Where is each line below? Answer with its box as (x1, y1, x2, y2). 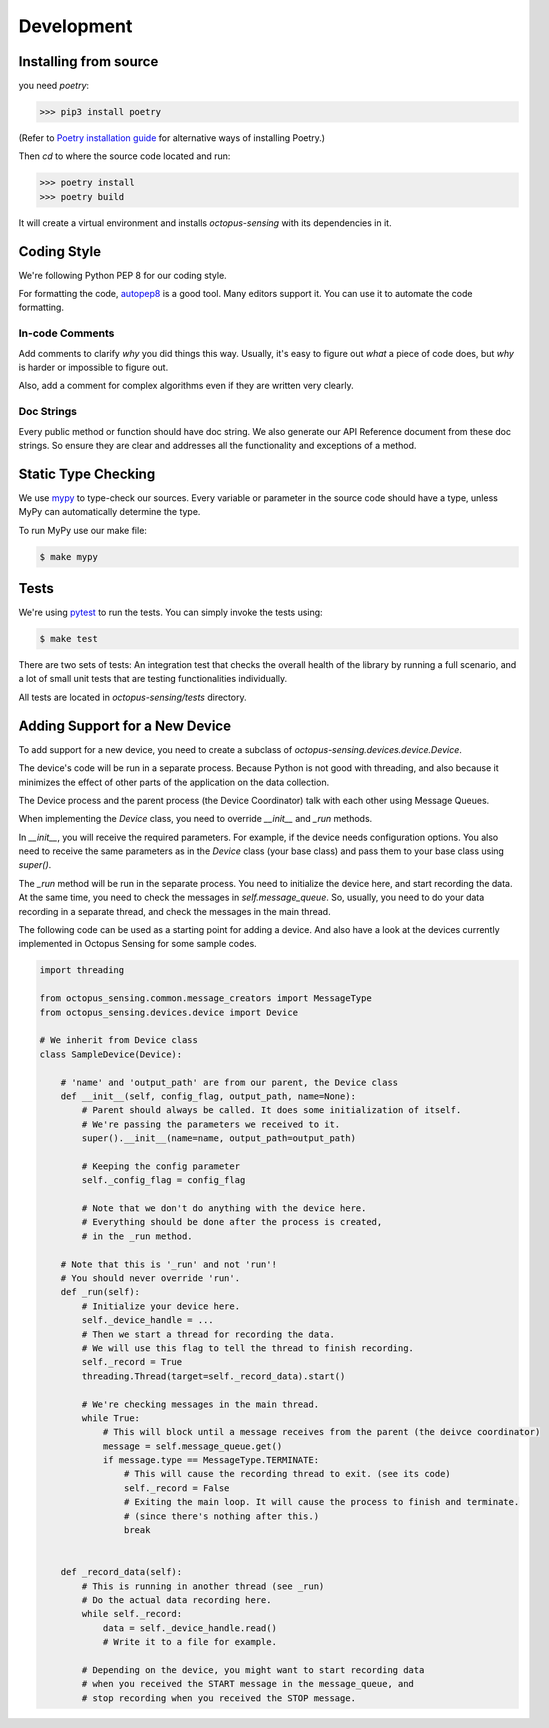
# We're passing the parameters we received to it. (81, 1118, 341, 1130)
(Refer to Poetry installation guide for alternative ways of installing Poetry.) (18, 132, 325, 144)
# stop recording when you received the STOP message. (81, 1692, 357, 1704)
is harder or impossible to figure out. (18, 361, 169, 373)
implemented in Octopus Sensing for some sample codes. (18, 938, 257, 950)
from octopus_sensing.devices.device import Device (39, 1006, 299, 1018)
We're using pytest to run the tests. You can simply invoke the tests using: (18, 606, 324, 619)
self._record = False (123, 1482, 230, 1494)
